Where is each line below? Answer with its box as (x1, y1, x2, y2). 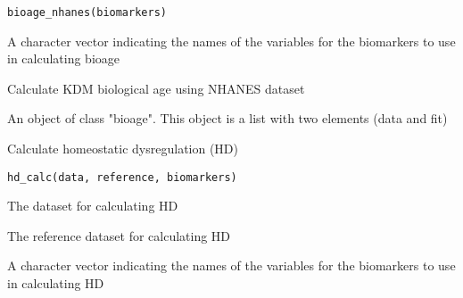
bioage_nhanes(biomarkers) (7, 6, 167, 19)
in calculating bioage (7, 49, 120, 68)
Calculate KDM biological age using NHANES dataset (7, 79, 305, 97)
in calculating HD (7, 274, 104, 293)
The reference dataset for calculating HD (7, 226, 231, 244)
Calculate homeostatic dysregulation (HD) (7, 139, 238, 158)
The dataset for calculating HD (7, 196, 178, 215)
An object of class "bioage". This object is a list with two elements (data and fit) (7, 109, 448, 128)
